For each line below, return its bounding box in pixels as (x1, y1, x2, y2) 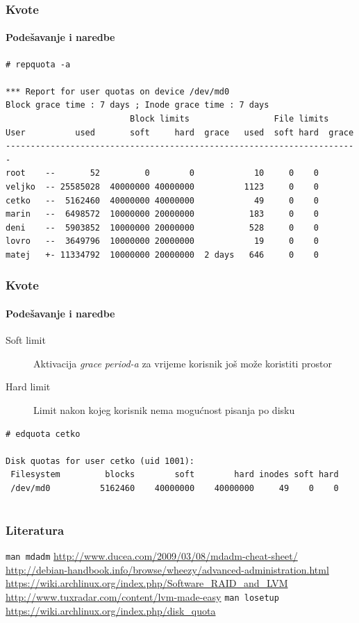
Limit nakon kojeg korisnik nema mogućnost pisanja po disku (33, 402, 295, 417)
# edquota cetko (6, 429, 81, 439)
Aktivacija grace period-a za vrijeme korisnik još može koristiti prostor (33, 356, 332, 370)
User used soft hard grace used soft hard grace (6, 127, 354, 138)
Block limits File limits (129, 114, 329, 124)
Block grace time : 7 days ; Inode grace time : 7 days (6, 100, 269, 110)
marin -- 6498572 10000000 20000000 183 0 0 (6, 209, 319, 219)
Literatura (6, 521, 65, 538)
